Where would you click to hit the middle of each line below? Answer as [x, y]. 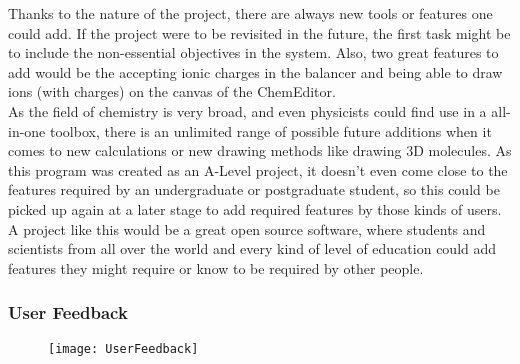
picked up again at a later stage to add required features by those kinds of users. [255, 208]
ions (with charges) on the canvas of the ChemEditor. [172, 91]
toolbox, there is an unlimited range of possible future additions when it [270, 130]
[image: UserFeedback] [123, 348]
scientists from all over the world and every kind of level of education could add [252, 248]
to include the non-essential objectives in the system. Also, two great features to [253, 52]
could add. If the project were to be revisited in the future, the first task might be [259, 32]
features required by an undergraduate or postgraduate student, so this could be [254, 189]
